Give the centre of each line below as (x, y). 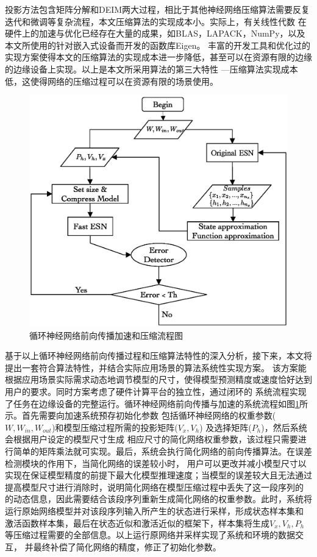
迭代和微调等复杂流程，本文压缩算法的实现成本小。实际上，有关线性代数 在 (156, 21)
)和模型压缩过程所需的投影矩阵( (115, 427)
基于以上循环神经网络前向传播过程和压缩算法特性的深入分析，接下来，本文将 (158, 356)
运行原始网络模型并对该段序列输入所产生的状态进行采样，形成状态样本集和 (154, 510)
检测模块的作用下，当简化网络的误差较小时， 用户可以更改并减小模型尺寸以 (156, 463)
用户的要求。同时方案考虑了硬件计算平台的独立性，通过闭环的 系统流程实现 (156, 391)
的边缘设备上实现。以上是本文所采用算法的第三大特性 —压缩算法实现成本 (151, 69)
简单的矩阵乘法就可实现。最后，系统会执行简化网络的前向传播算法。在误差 (162, 451)
